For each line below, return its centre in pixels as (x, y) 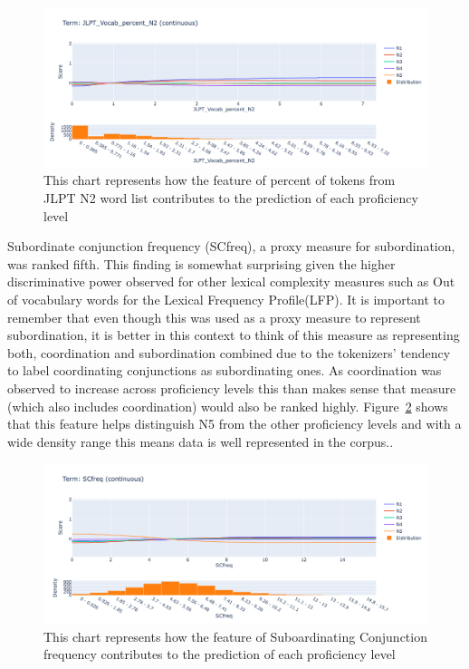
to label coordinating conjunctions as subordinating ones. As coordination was (225, 370)
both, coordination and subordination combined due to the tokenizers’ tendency (229, 352)
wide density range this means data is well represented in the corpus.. (201, 441)
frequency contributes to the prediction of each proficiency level (220, 654)
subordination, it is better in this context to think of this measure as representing (234, 335)
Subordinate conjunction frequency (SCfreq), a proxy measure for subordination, (231, 246)
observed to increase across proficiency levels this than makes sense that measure (232, 388)
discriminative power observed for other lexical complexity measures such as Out (231, 281)
